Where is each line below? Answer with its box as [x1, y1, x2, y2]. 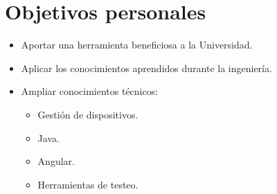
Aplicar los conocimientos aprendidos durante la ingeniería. [21, 60, 272, 75]
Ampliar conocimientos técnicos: [21, 84, 159, 98]
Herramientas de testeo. [37, 177, 138, 191]
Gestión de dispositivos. [37, 107, 138, 121]
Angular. [37, 154, 75, 168]
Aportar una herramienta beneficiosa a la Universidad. [21, 37, 253, 52]
